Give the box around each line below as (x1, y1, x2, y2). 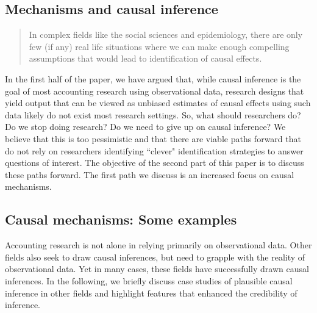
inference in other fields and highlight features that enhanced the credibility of (5, 286, 297, 299)
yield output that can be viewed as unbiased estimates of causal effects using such (5, 96, 311, 109)
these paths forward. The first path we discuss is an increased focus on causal (5, 168, 294, 181)
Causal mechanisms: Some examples (5, 210, 237, 229)
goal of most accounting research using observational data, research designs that (5, 84, 304, 97)
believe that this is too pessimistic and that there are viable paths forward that (5, 132, 301, 145)
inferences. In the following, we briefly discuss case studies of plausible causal (5, 274, 293, 287)
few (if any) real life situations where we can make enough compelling (29, 40, 290, 52)
